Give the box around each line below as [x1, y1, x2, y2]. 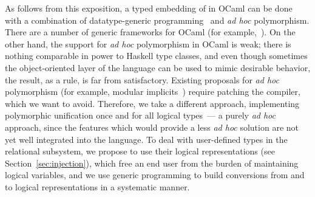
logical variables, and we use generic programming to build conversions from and [5, 168, 305, 181]
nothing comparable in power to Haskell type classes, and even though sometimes [5, 49, 308, 62]
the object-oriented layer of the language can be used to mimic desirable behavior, [5, 61, 311, 74]
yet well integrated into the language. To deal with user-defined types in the [5, 133, 288, 145]
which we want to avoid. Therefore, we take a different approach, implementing [5, 97, 300, 109]
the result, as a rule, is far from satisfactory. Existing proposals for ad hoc [5, 73, 279, 86]
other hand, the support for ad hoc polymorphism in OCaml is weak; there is [5, 37, 291, 50]
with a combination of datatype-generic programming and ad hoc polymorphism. [5, 13, 310, 26]
